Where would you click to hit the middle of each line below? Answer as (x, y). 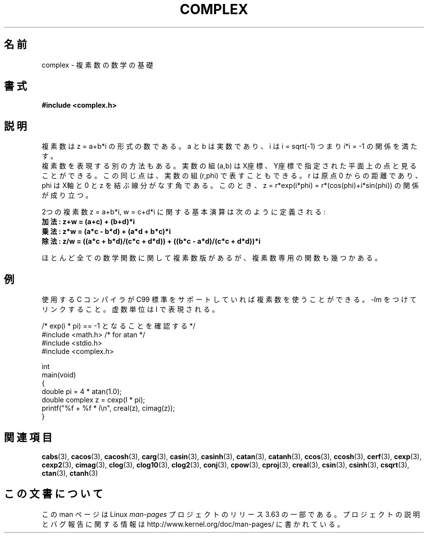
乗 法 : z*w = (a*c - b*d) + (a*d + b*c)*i (106, 232)
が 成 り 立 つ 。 (67, 195)
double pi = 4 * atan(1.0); (82, 392)
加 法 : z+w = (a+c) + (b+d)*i (88, 222)
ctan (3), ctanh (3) (70, 473)
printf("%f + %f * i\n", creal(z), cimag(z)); (108, 408)
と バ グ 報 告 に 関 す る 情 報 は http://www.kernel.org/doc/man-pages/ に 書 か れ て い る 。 (193, 524)
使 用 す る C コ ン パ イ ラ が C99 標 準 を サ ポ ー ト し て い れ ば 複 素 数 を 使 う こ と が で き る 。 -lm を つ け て (229, 300)
